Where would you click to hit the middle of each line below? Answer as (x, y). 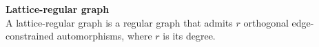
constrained (30, 36)
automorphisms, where (104, 36)
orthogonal (266, 22)
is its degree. (189, 36)
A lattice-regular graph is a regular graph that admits (119, 22)
